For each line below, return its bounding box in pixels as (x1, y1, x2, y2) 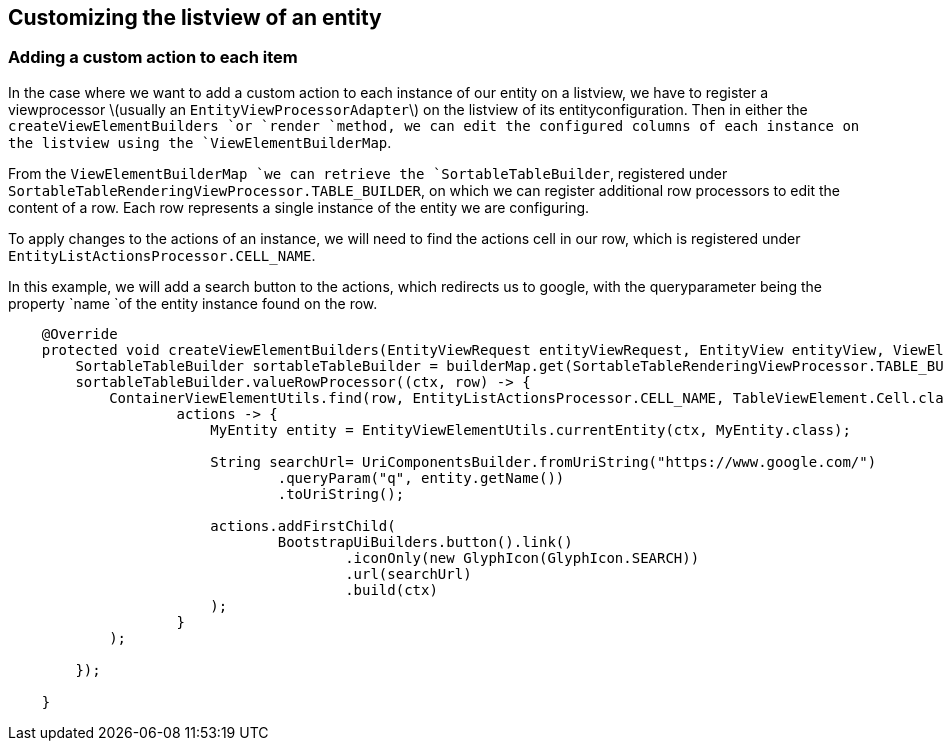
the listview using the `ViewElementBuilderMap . (8, 133, 392, 151)
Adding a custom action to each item (8, 47, 298, 68)
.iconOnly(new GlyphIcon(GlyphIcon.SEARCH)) (345, 549, 700, 566)
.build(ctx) (345, 581, 438, 598)
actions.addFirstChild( (210, 517, 396, 534)
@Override (41, 325, 118, 342)
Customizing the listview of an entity (8, 5, 382, 30)
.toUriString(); (277, 485, 405, 502)
